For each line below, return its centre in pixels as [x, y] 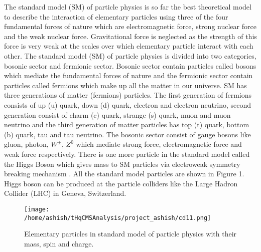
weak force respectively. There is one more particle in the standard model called [127, 154]
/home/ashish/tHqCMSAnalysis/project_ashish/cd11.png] [118, 218]
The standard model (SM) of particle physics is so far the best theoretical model [128, 7]
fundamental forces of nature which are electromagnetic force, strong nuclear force [130, 26]
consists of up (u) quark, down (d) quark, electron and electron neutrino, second [128, 104]
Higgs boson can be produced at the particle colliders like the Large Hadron [121, 183]
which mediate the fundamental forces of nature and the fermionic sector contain [128, 75]
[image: [37, 209]
